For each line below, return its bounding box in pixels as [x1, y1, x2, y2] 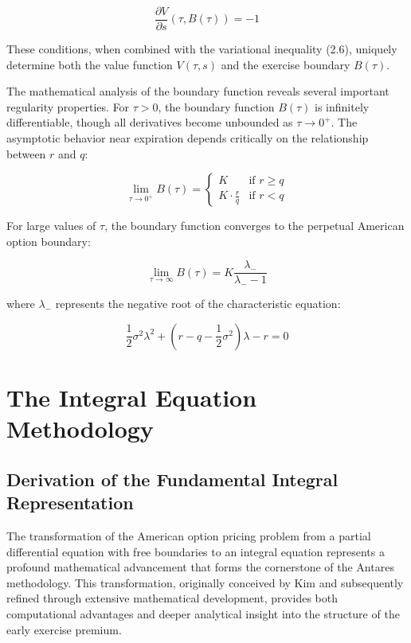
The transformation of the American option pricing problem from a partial [6, 528, 371, 544]
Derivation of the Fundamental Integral [6, 466, 339, 491]
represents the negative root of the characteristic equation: [55, 295, 341, 312]
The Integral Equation [6, 381, 257, 414]
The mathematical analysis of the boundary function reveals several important [6, 83, 389, 99]
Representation [6, 490, 134, 515]
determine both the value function [6, 56, 173, 72]
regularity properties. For [6, 98, 130, 115]
